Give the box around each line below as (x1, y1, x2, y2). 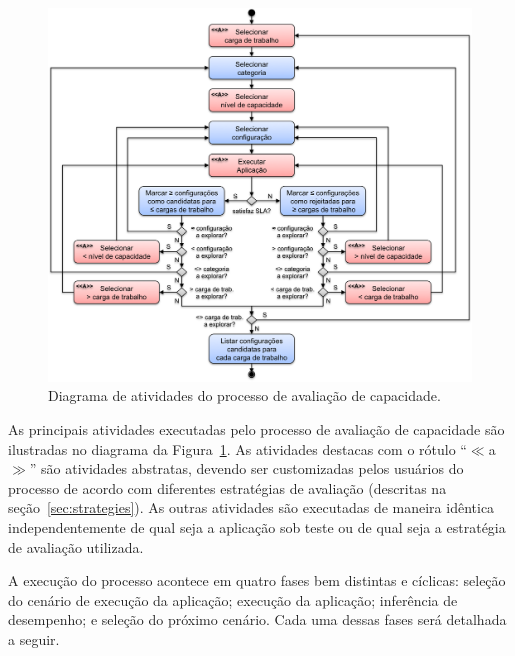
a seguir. (8, 629, 60, 650)
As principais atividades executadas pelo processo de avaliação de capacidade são (8, 419, 505, 440)
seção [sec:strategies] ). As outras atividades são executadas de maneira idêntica (8, 497, 495, 518)
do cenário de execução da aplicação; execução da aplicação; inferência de (8, 589, 458, 610)
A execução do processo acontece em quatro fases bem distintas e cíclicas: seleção (8, 570, 506, 591)
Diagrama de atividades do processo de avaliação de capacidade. (48, 385, 441, 406)
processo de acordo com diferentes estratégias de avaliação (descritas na (8, 477, 447, 498)
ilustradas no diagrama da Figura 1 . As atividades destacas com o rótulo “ (8, 438, 467, 459)
